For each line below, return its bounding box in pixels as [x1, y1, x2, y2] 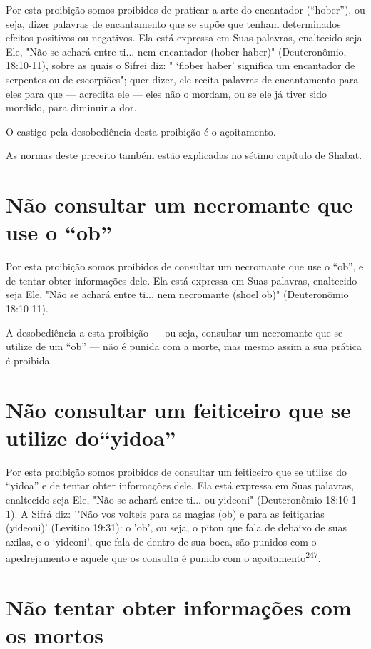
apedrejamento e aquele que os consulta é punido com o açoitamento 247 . [6, 548, 321, 565]
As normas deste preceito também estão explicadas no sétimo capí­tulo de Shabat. [6, 148, 362, 163]
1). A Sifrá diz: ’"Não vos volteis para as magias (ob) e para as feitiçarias [6, 506, 325, 521]
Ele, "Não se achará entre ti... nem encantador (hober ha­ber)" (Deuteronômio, [6, 44, 347, 58]
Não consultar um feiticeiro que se [6, 394, 352, 424]
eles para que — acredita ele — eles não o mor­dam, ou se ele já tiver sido [6, 86, 327, 101]
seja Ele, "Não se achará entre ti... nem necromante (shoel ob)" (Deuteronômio [6, 287, 349, 302]
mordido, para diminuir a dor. [6, 100, 137, 115]
